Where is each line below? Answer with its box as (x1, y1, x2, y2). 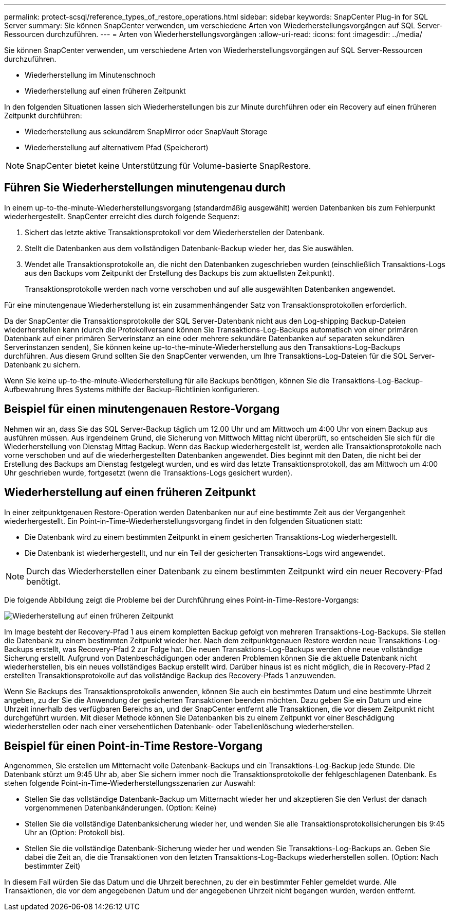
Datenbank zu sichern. (4, 360, 81, 369)
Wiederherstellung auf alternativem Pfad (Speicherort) (25, 143, 209, 152)
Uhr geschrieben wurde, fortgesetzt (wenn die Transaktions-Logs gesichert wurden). (4, 468, 293, 477)
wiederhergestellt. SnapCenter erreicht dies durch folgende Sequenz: (4, 212, 240, 221)
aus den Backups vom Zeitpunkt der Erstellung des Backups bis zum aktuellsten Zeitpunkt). (25, 268, 334, 277)
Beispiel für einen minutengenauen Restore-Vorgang (4, 402, 280, 416)
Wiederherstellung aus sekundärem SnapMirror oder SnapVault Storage (25, 127, 268, 136)
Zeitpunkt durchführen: (4, 111, 82, 120)
